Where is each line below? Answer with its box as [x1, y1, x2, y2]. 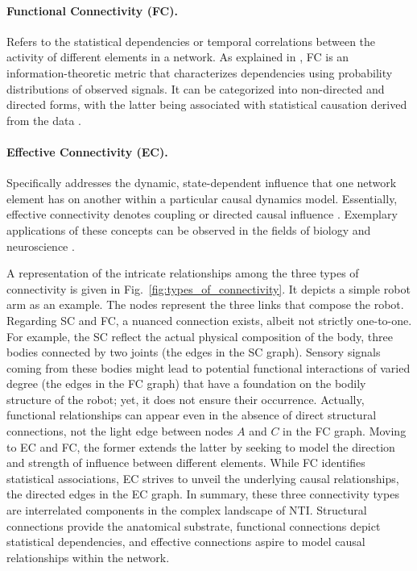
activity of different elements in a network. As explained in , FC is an [6, 48, 349, 65]
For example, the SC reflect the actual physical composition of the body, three [6, 327, 393, 344]
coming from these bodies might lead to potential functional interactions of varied [6, 359, 411, 376]
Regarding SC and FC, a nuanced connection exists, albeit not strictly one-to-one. [6, 311, 412, 328]
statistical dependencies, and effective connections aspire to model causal [6, 533, 365, 550]
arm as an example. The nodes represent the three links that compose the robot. [6, 296, 404, 313]
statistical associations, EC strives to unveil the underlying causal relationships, [6, 469, 399, 486]
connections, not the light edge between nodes [6, 423, 233, 440]
